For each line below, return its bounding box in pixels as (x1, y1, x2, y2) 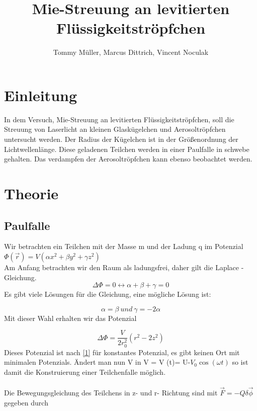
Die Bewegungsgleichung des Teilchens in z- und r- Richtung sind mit (4, 387, 218, 398)
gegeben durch (4, 397, 48, 407)
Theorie (4, 183, 59, 203)
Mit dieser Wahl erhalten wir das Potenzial (4, 312, 137, 323)
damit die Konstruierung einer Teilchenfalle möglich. (4, 366, 166, 377)
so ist (232, 357, 248, 367)
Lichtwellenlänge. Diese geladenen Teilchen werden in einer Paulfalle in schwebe (4, 143, 249, 154)
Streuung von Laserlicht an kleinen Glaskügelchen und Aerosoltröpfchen (4, 124, 226, 134)
